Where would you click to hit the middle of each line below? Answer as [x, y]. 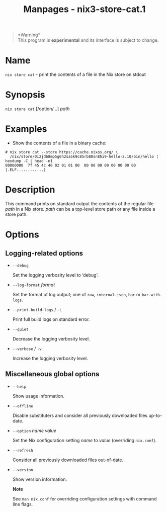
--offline [23, 406]
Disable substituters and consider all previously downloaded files [80, 415]
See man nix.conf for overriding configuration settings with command [85, 498]
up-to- [155, 415]
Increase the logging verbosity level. [50, 358]
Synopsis [25, 95]
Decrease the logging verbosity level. [51, 338]
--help [19, 387]
